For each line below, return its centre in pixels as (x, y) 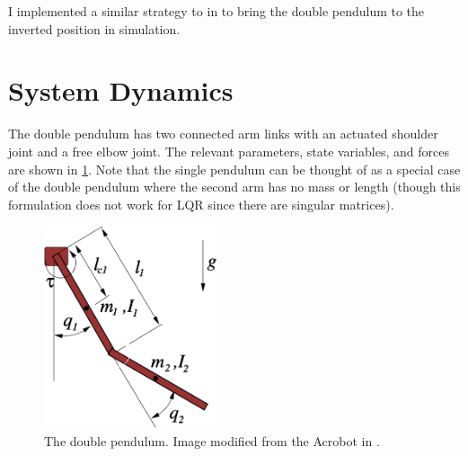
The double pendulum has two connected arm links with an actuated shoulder (223, 134)
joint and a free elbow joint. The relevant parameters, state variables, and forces (229, 151)
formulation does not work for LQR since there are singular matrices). (201, 204)
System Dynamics (121, 90)
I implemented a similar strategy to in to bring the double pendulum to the (216, 11)
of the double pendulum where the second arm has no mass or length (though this (234, 187)
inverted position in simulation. (94, 28)
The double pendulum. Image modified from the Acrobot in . (212, 440)
